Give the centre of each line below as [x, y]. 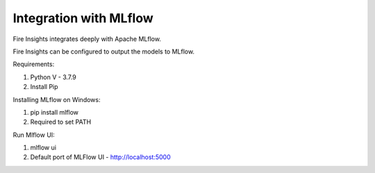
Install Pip [44, 87]
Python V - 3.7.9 [53, 77]
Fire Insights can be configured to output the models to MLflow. [103, 51]
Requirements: [34, 64]
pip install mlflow [55, 112]
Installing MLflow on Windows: [57, 99]
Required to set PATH [61, 122]
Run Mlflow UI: [34, 135]
